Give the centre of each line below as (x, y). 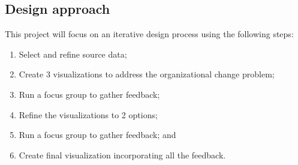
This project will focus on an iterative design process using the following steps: (149, 34)
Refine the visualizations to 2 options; (88, 114)
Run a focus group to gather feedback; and (97, 135)
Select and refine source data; (73, 54)
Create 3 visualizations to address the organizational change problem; (147, 74)
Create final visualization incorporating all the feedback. (122, 154)
